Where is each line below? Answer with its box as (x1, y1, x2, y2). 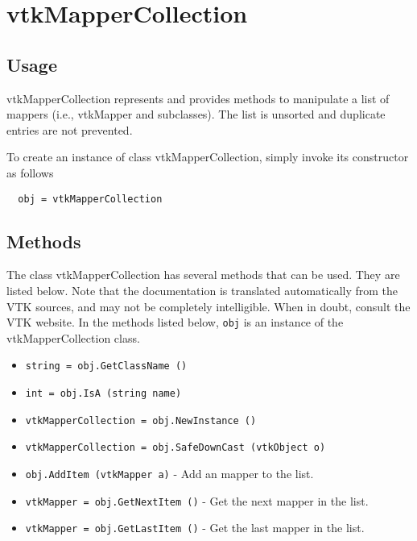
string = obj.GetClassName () (25, 360, 188, 372)
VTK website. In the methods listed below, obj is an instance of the (6, 314, 344, 331)
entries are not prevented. (6, 121, 133, 138)
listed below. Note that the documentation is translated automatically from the (6, 282, 398, 298)
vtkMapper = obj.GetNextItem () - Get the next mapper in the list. (25, 492, 369, 509)
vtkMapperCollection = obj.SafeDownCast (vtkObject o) (25, 442, 326, 454)
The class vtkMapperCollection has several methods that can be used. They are (6, 266, 400, 283)
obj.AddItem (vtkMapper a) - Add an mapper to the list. (25, 465, 314, 482)
